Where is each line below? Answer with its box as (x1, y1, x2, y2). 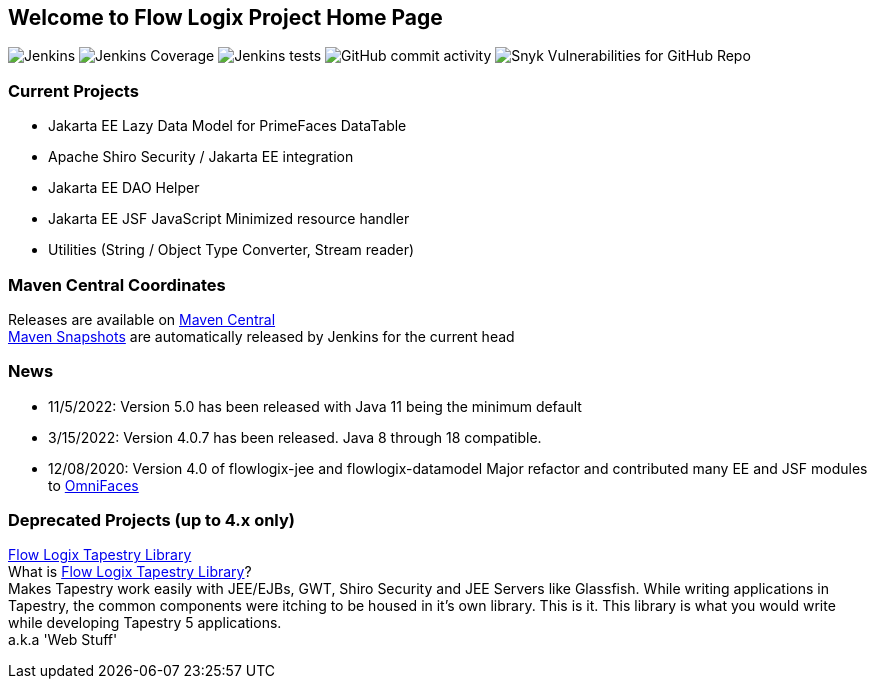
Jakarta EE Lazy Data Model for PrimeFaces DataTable (48, 117, 407, 135)
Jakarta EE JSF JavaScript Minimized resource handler (48, 210, 410, 228)
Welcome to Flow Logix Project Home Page (8, 5, 443, 30)
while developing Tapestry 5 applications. (8, 614, 282, 632)
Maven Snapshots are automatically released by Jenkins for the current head (8, 327, 515, 345)
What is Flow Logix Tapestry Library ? (8, 563, 252, 581)
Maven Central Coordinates (8, 274, 226, 295)
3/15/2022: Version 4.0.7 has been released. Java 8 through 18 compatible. (48, 428, 542, 446)
